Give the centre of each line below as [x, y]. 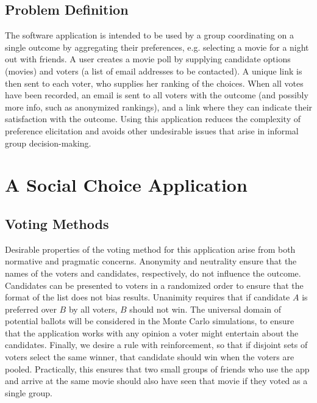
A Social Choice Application [126, 185]
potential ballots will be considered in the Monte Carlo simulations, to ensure [150, 321]
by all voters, [93, 309]
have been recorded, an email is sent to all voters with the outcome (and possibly [157, 95]
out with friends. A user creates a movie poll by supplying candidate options [148, 59]
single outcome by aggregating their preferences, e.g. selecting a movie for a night [157, 47]
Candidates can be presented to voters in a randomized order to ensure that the [154, 285]
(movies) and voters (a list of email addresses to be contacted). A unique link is [154, 71]
